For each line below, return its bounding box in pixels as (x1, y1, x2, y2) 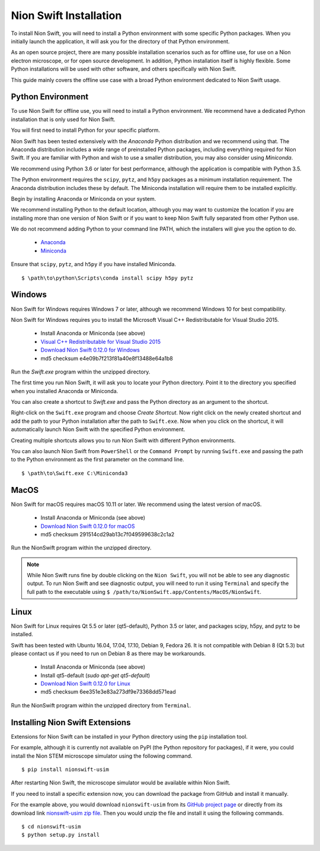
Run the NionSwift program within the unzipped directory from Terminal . (11, 701, 191, 709)
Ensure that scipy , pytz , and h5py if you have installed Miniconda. (11, 261, 177, 268)
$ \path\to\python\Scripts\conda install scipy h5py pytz (21, 274, 194, 281)
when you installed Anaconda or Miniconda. (11, 387, 119, 394)
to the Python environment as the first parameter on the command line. (11, 456, 184, 463)
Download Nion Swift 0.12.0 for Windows (40, 346, 140, 353)
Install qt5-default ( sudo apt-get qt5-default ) (40, 672, 151, 679)
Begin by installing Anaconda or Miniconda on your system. (11, 195, 156, 202)
